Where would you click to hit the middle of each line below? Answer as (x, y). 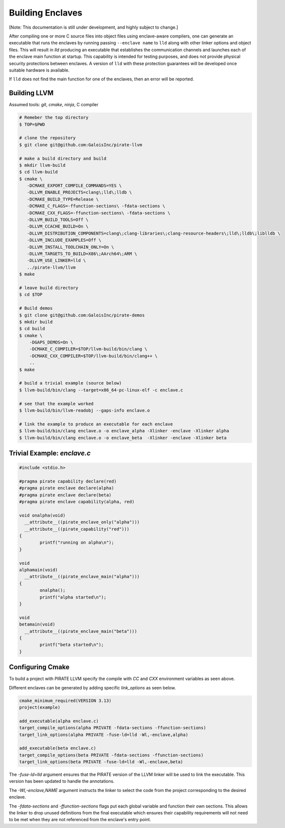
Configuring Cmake (39, 667)
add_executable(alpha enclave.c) (59, 721)
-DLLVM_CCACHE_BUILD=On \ (58, 227)
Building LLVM (31, 93)
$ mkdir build (36, 322)
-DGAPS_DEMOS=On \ (51, 342)
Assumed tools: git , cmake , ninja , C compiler (54, 105)
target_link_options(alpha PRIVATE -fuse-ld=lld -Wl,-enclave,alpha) (104, 735)
